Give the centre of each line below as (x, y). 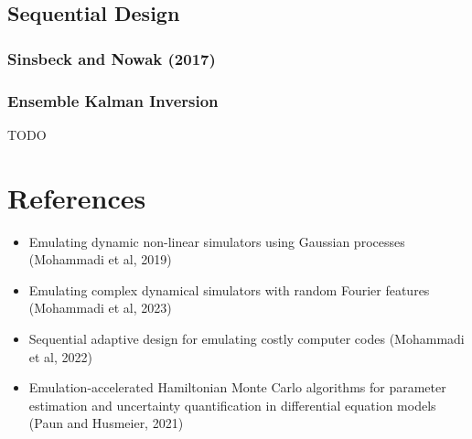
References (77, 197)
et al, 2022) (61, 356)
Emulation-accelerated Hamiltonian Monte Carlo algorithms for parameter (237, 387)
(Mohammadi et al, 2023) (100, 308)
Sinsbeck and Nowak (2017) (112, 58)
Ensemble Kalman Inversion (113, 100)
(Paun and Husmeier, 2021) (106, 423)
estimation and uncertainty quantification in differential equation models (232, 405)
